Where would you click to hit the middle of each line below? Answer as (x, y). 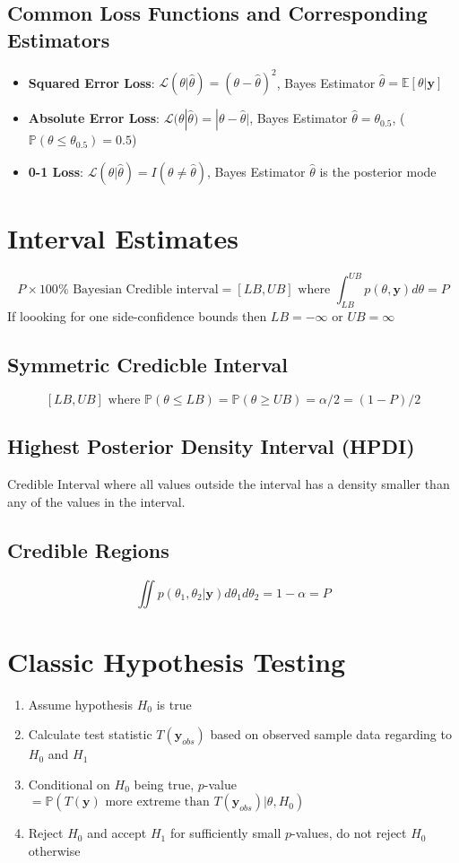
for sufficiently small (225, 833)
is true (174, 704)
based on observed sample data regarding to (331, 734)
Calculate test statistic (90, 734)
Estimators (59, 39)
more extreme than (157, 802)
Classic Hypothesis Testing (177, 661)
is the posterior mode (378, 171)
